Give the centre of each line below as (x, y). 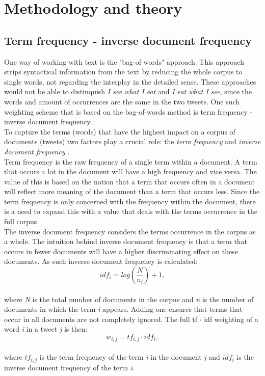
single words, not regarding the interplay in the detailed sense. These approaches (130, 81)
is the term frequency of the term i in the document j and (130, 357)
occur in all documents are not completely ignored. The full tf (101, 319)
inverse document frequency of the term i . (70, 367)
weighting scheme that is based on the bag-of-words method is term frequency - (128, 111)
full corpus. (22, 221)
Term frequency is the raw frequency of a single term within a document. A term (131, 161)
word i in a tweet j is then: (46, 329)
